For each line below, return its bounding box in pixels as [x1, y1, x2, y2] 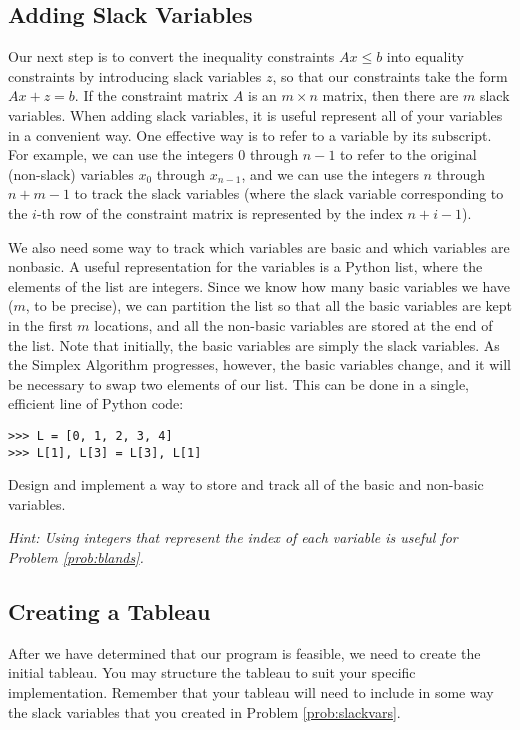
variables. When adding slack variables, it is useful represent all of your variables [8, 104, 503, 125]
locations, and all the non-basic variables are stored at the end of [94, 314, 493, 335]
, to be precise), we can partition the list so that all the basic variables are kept [25, 295, 512, 316]
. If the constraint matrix [74, 85, 229, 106]
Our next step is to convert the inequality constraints [8, 46, 335, 67]
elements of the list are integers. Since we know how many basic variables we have [8, 275, 511, 296]
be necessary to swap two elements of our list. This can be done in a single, [8, 373, 469, 394]
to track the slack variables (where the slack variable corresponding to [74, 183, 504, 204]
